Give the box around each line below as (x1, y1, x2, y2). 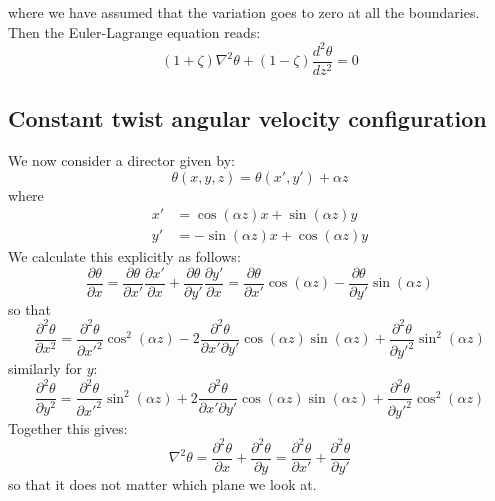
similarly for (8, 358, 83, 379)
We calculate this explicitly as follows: (8, 246, 241, 267)
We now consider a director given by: (8, 149, 235, 170)
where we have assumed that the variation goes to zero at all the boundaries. (8, 2, 480, 22)
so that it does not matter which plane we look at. (8, 474, 317, 495)
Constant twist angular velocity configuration (8, 103, 487, 134)
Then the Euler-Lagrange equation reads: (8, 21, 261, 42)
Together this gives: (8, 417, 128, 438)
